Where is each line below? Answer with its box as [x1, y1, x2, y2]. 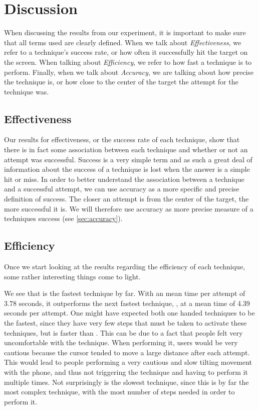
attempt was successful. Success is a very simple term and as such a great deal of [4, 154, 252, 164]
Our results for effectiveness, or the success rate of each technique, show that [4, 134, 240, 145]
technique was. [4, 86, 49, 96]
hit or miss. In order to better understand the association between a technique [4, 173, 244, 184]
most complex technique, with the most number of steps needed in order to [4, 386, 235, 397]
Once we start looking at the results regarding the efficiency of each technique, [4, 261, 245, 272]
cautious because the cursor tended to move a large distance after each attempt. [4, 347, 250, 357]
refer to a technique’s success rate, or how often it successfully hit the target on [4, 47, 248, 57]
